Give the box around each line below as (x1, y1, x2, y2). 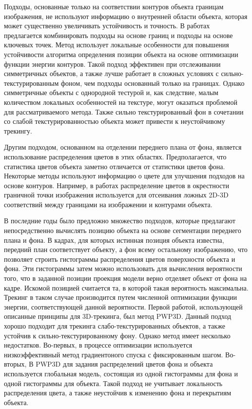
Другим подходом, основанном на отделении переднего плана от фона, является (4, 142, 242, 152)
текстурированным (4, 78, 59, 88)
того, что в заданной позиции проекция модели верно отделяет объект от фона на (4, 273, 247, 283)
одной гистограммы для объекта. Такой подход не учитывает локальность (4, 378, 223, 388)
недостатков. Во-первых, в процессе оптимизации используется (4, 340, 193, 350)
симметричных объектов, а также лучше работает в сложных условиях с (4, 68, 219, 78)
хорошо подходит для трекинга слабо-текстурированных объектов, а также (4, 321, 225, 331)
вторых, (4, 359, 27, 369)
